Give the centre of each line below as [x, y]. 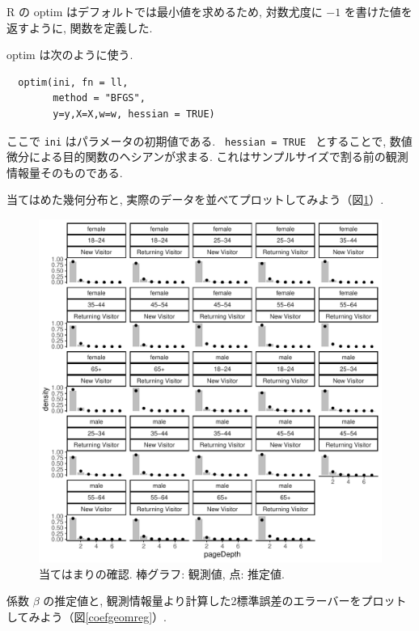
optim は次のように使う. [70, 55]
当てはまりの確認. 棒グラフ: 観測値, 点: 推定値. [162, 573]
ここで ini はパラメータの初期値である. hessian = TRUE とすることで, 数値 [209, 140]
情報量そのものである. [65, 172]
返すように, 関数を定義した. [80, 27]
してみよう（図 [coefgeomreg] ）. [87, 616]
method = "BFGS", [99, 98]
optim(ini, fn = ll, [73, 82]
